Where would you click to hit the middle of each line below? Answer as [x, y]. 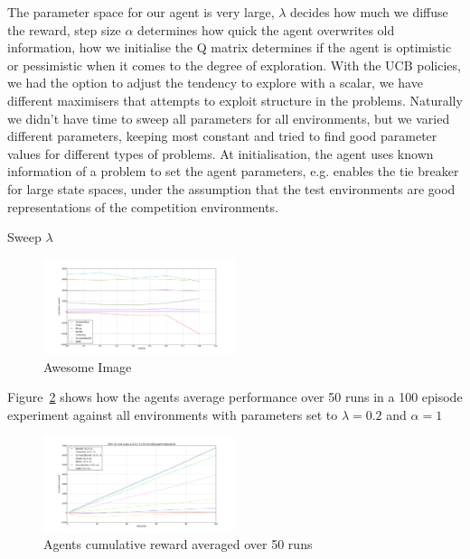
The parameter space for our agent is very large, [141, 12]
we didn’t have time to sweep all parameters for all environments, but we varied [229, 118]
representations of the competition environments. [143, 206]
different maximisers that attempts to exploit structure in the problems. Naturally [235, 100]
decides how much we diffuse [369, 12]
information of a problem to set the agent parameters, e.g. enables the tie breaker [233, 171]
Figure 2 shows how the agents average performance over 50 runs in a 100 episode [235, 397]
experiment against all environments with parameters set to [173, 414]
